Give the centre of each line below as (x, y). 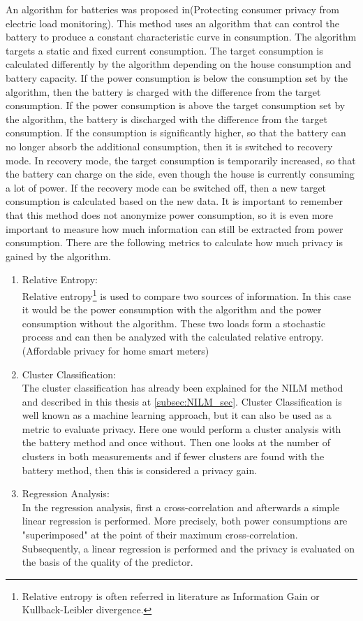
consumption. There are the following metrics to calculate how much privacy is (174, 242)
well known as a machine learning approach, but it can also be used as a (177, 415)
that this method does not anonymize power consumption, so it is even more (170, 214)
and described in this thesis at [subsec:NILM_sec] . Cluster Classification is (182, 401)
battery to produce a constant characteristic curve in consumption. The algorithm (181, 37)
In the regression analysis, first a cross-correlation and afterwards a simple (181, 507)
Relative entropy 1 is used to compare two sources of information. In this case (186, 294)
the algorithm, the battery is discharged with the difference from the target (166, 119)
